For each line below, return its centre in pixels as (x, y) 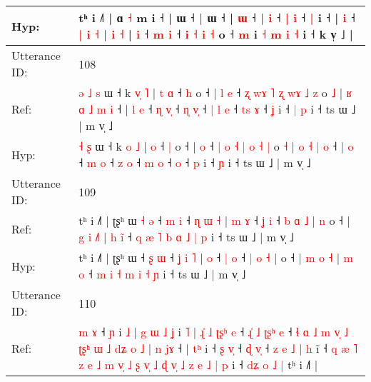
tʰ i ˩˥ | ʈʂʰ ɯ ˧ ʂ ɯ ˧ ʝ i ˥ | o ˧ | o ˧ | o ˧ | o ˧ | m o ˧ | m (216, 257)
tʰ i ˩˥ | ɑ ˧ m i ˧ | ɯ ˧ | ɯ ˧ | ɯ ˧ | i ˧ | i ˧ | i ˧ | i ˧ (217, 17)
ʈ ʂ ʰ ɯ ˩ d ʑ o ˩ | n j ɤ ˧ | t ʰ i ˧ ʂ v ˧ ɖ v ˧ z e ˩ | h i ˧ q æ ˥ (218, 348)
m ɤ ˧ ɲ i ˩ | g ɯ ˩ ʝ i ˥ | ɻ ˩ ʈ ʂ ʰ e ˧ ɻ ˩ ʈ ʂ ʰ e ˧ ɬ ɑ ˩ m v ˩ (213, 332)
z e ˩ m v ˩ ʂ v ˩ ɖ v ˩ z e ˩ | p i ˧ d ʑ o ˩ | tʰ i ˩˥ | (198, 365)
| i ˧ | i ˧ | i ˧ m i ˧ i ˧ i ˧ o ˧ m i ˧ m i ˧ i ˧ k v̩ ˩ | (216, 34)
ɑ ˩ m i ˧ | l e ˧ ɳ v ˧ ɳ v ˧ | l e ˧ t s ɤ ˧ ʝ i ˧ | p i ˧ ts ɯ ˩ (217, 109)
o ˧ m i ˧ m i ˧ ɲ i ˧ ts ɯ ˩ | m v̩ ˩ (162, 274)
